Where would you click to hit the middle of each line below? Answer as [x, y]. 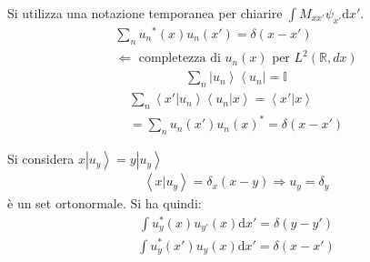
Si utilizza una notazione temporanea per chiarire [145, 13]
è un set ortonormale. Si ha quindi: [105, 203]
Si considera [41, 159]
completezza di [180, 59]
